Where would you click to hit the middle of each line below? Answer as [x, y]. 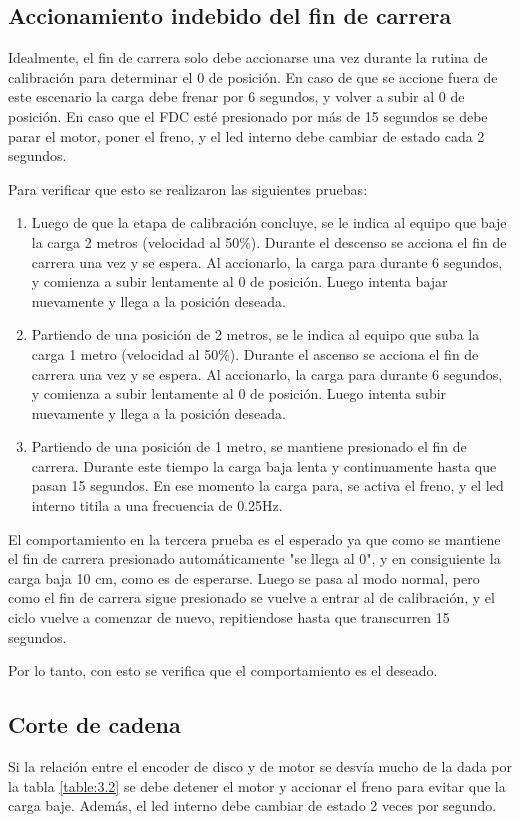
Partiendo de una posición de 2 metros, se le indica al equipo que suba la [255, 334]
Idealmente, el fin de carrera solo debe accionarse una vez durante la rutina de [248, 57]
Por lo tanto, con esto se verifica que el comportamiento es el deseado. [223, 670]
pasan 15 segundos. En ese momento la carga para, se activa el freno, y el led [267, 485]
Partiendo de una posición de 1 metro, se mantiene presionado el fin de [249, 446]
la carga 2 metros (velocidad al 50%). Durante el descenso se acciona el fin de [269, 241]
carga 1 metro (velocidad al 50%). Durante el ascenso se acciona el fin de [255, 353]
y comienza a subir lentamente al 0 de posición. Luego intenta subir [239, 393]
